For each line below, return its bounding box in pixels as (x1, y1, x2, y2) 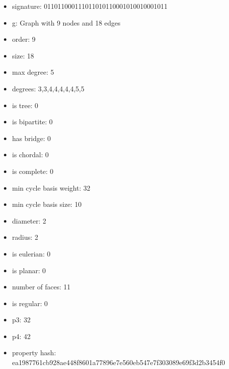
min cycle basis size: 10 (12, 199, 82, 209)
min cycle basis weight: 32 (12, 182, 90, 193)
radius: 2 (12, 232, 38, 242)
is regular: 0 (12, 298, 48, 308)
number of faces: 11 (12, 282, 71, 292)
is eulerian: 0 (12, 248, 51, 258)
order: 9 (12, 34, 36, 44)
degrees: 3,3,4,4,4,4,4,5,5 (12, 83, 84, 93)
